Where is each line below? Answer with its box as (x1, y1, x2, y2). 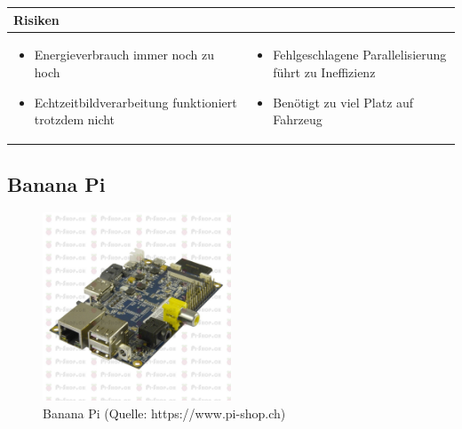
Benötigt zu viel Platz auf (273, 92, 414, 111)
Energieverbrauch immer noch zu (34, 45, 214, 64)
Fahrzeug (273, 110, 323, 129)
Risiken (13, 10, 60, 28)
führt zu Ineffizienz (273, 62, 376, 81)
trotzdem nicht (34, 110, 115, 129)
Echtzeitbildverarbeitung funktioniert (34, 92, 237, 111)
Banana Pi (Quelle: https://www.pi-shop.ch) (43, 404, 286, 423)
